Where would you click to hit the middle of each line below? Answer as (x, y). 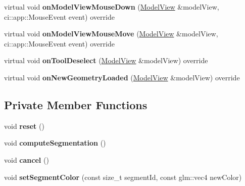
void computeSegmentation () (55, 143)
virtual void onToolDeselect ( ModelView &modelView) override (106, 60)
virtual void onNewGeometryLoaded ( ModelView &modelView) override (122, 77)
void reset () (24, 126)
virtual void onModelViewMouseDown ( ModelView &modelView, (112, 7)
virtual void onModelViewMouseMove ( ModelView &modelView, (111, 34)
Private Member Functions (76, 104)
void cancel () (27, 159)
